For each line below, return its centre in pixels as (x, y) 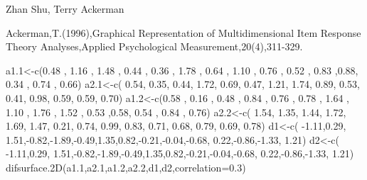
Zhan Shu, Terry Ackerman (65, 9)
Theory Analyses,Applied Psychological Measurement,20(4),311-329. (154, 46)
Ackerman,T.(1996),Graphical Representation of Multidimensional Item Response (183, 32)
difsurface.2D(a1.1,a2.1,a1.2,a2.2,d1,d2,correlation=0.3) (126, 167)
